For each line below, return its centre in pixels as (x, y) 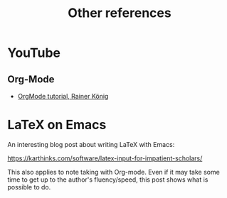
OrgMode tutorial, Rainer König (63, 96)
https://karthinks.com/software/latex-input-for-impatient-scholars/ (105, 158)
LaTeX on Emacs (57, 125)
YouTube (34, 53)
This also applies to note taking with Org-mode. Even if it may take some (114, 172)
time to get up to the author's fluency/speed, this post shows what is (108, 180)
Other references (120, 13)
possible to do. (29, 187)
